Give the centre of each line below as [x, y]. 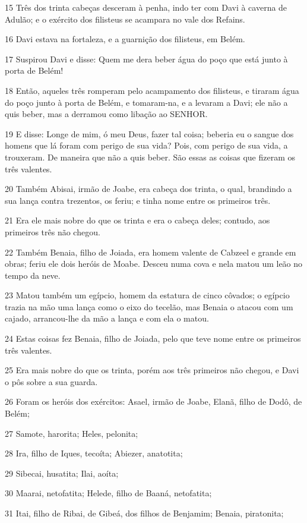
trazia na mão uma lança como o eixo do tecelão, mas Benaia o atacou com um [149, 306]
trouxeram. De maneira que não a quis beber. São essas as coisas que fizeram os [150, 157]
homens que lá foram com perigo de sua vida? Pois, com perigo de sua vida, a [146, 145]
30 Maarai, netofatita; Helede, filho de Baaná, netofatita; [108, 493]
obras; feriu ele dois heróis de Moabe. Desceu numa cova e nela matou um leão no [154, 264]
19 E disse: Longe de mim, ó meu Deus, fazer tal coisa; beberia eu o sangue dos [149, 133]
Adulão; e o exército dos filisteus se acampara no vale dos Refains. [125, 19]
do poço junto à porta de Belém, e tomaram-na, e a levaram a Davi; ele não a [146, 102]
